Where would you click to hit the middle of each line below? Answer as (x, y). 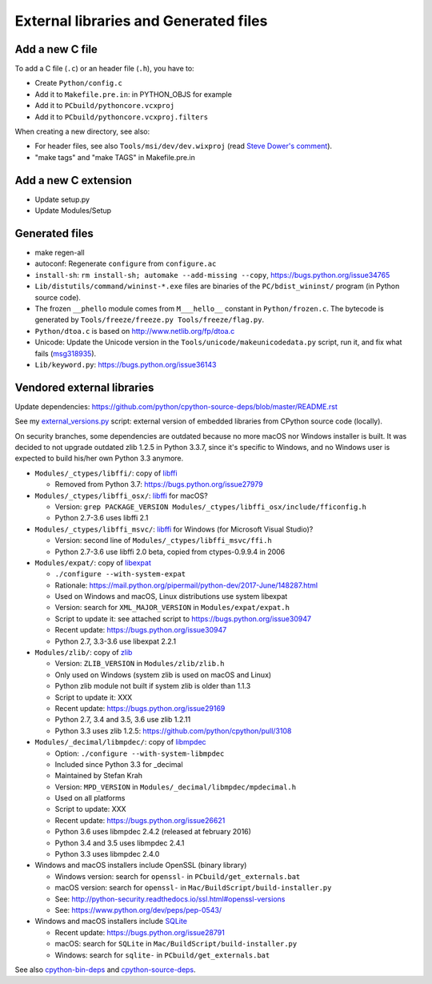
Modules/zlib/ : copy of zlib (84, 653)
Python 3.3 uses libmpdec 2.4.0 (107, 854)
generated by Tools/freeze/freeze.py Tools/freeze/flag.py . (150, 319)
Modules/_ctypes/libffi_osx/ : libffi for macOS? (121, 496)
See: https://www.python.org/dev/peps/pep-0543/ (138, 910)
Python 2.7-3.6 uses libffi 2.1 (102, 518)
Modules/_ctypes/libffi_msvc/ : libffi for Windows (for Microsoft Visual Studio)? (174, 529)
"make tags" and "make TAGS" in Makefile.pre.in (115, 157)
